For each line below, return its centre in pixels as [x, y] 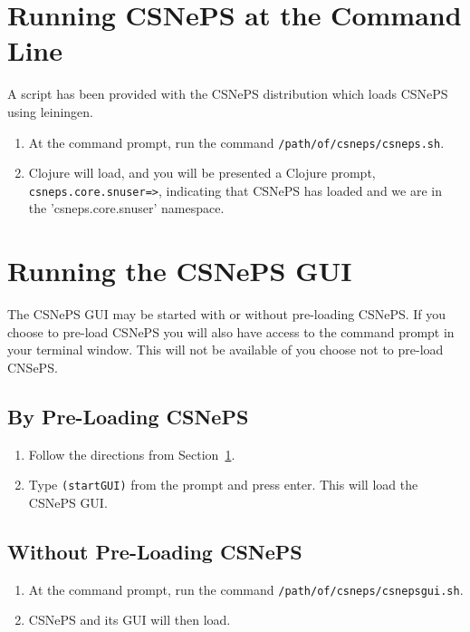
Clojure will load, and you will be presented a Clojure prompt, [202, 173]
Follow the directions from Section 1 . [132, 454]
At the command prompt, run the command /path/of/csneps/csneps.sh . [236, 142]
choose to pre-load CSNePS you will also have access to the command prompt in [231, 331]
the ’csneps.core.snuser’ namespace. [126, 208]
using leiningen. [50, 111]
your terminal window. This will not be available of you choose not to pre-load [225, 350]
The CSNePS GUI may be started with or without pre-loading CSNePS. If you [227, 314]
